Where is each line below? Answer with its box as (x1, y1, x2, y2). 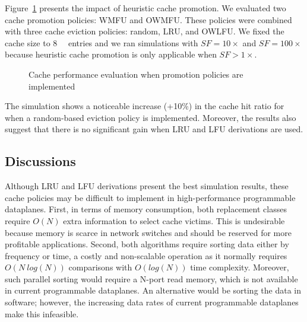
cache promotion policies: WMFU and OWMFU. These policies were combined (5, 13, 292, 25)
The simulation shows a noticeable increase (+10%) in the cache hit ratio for (5, 100, 284, 112)
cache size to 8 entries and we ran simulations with (5, 36, 198, 49)
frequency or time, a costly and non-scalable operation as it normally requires (5, 249, 287, 262)
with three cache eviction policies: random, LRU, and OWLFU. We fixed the (5, 25, 284, 37)
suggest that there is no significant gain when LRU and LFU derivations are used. (5, 123, 303, 135)
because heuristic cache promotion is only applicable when (5, 48, 217, 60)
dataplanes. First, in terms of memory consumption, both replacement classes (5, 203, 287, 215)
